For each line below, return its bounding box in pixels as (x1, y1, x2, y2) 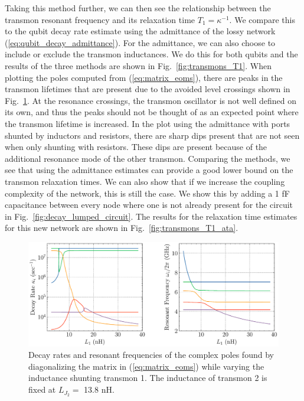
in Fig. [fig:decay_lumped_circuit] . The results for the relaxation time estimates (5, 210, 298, 222)
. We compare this (229, 13, 295, 25)
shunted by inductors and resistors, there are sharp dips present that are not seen (5, 129, 300, 141)
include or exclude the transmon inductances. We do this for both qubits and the (5, 48, 298, 60)
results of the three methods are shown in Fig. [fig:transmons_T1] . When (5, 59, 272, 71)
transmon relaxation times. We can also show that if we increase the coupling (5, 175, 285, 187)
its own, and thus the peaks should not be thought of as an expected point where (5, 106, 299, 118)
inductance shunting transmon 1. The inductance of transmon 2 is (28, 371, 267, 384)
